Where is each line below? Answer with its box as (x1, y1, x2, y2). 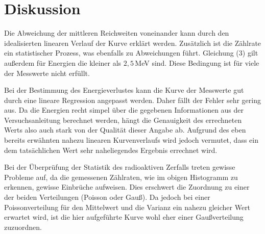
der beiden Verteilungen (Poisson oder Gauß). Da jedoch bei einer (4, 192, 210, 202)
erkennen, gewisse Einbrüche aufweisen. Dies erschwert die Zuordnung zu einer (4, 181, 250, 192)
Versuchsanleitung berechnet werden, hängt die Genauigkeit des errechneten (4, 114, 242, 125)
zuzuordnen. (4, 221, 42, 232)
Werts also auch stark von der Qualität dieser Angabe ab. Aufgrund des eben (4, 124, 246, 135)
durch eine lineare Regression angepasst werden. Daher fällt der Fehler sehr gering (4, 94, 261, 105)
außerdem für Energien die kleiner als (4, 57, 122, 68)
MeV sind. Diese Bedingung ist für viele (135, 57, 259, 68)
